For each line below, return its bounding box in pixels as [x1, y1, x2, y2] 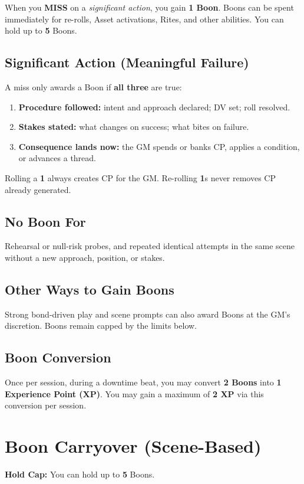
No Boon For [5, 212, 86, 230]
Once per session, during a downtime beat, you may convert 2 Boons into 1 [5, 376, 282, 388]
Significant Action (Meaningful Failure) [5, 53, 249, 71]
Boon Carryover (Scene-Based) [5, 434, 262, 458]
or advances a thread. [18, 152, 97, 164]
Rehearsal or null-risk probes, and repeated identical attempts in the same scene [5, 240, 295, 252]
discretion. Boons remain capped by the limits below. [5, 319, 197, 332]
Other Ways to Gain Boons [5, 280, 174, 298]
